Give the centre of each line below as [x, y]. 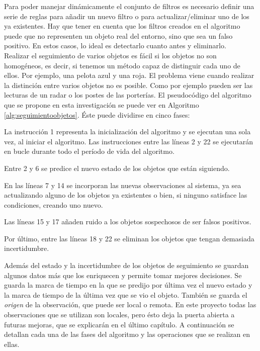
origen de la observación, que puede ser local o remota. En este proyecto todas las [130, 304]
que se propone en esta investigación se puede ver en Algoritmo [102, 104]
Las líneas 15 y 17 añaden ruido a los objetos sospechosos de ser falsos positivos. [128, 222]
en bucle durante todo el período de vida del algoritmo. [89, 151]
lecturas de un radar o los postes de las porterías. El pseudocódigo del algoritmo [128, 95]
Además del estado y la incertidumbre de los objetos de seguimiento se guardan [126, 265]
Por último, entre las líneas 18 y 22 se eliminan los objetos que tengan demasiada [129, 238]
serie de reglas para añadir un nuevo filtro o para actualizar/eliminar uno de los [127, 16]
